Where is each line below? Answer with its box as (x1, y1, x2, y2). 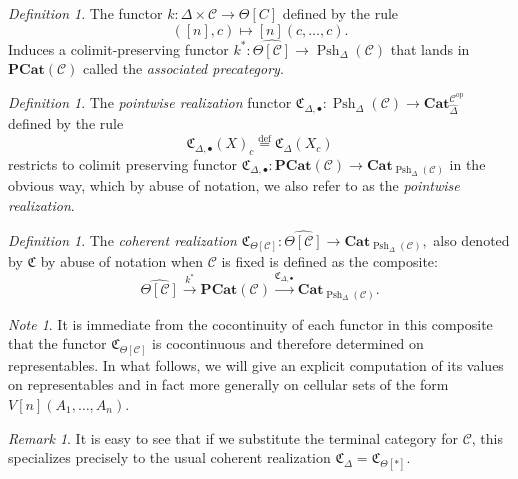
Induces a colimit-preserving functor (8, 38, 229, 59)
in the (449, 153, 486, 174)
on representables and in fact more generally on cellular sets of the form (8, 374, 449, 395)
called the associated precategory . (83, 58, 284, 79)
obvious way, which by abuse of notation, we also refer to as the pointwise (8, 175, 460, 196)
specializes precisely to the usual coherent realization (8, 447, 331, 468)
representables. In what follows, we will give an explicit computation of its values (8, 354, 504, 375)
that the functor (8, 333, 107, 354)
